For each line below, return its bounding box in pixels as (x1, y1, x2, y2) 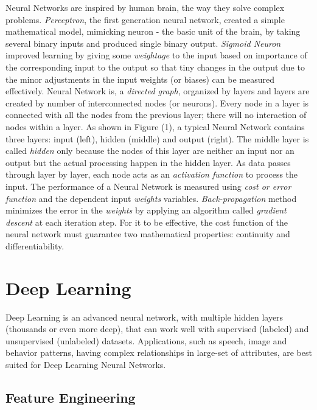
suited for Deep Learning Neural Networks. (5, 358, 166, 370)
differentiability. (5, 239, 64, 252)
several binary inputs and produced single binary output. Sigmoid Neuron (5, 36, 281, 49)
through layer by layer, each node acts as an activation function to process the (5, 168, 298, 181)
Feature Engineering (5, 387, 136, 406)
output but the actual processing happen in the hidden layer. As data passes (5, 156, 291, 169)
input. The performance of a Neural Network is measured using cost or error (5, 179, 291, 192)
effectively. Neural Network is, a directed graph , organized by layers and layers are (5, 85, 310, 97)
